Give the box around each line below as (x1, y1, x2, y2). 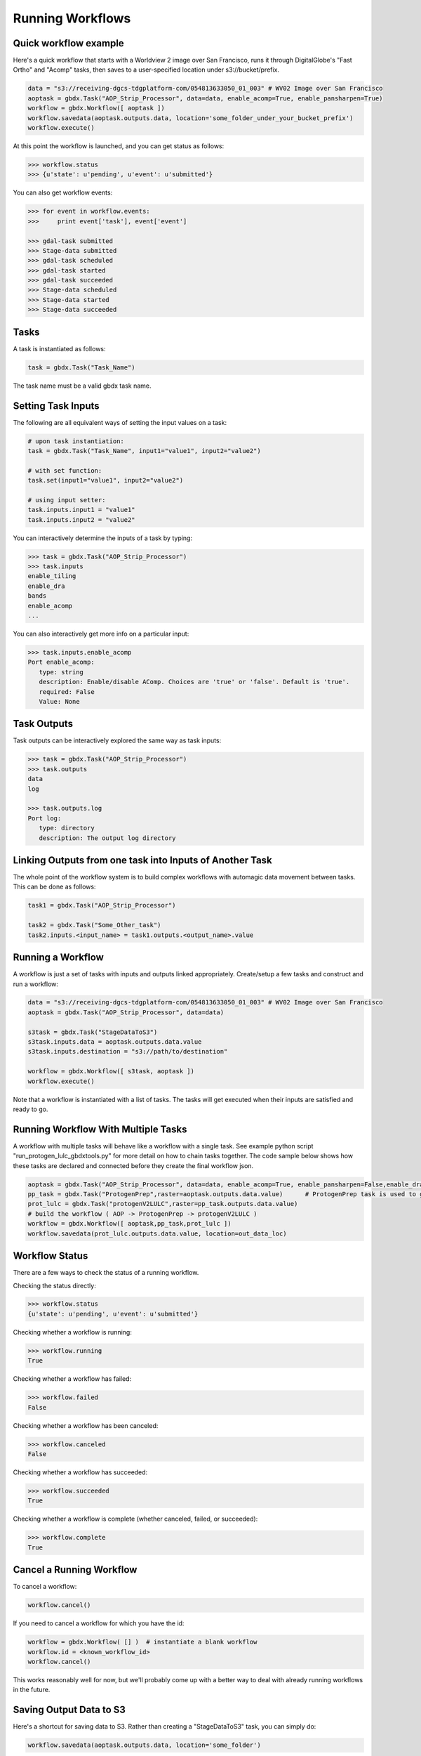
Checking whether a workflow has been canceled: (13, 1421, 159, 1429)
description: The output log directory (39, 834, 176, 842)
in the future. (13, 1686, 51, 1694)
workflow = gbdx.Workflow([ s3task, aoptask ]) (27, 1068, 194, 1075)
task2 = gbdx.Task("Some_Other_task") (27, 921, 161, 929)
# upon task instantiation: (27, 437, 124, 445)
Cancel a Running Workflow (13, 1564, 138, 1576)
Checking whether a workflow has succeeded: (13, 1468, 148, 1476)
